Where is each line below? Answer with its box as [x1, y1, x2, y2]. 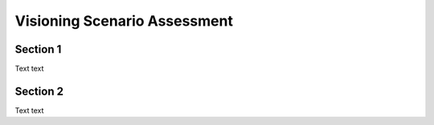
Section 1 [14, 42, 62, 56]
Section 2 [14, 84, 64, 98]
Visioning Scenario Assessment [14, 12, 233, 30]
